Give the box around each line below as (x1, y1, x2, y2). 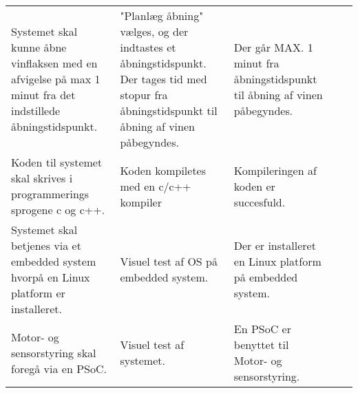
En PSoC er (233, 321, 291, 337)
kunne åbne (11, 39, 67, 55)
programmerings (11, 186, 89, 202)
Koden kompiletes (120, 162, 207, 178)
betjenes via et (11, 237, 81, 253)
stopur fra (120, 87, 168, 103)
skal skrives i (11, 170, 73, 186)
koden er (233, 178, 275, 194)
